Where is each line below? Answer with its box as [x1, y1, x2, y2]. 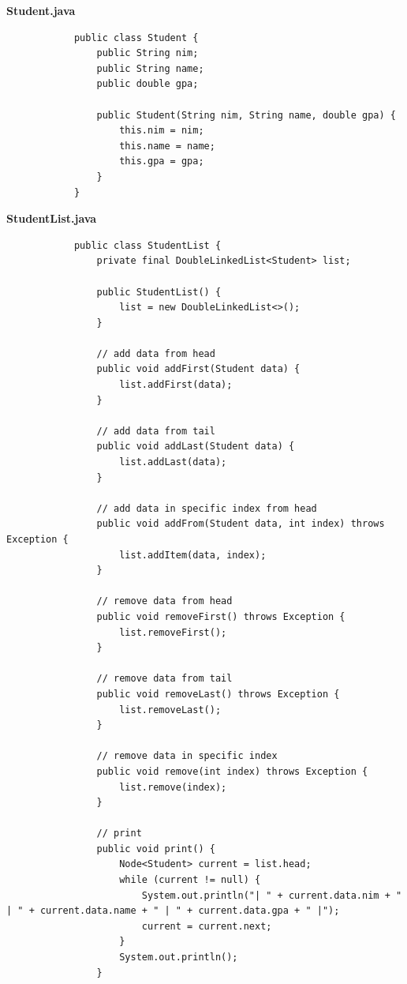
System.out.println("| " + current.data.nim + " [141, 889, 402, 901]
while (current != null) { [119, 874, 261, 886]
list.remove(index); [119, 781, 227, 793]
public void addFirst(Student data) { [96, 363, 301, 375]
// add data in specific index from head [96, 502, 317, 514]
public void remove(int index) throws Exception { [96, 765, 368, 777]
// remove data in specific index [96, 750, 278, 762]
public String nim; [96, 47, 199, 59]
